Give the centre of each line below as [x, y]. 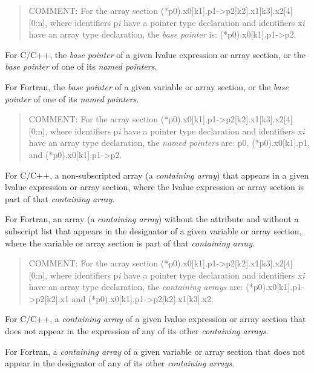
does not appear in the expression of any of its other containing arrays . [137, 331]
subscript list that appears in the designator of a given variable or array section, [153, 230]
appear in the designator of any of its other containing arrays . [120, 363]
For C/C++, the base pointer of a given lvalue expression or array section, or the [155, 54]
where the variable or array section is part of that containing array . [130, 243]
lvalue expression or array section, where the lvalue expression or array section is [154, 187]
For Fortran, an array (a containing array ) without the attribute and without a [152, 219]
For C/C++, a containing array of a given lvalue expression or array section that [155, 319]
